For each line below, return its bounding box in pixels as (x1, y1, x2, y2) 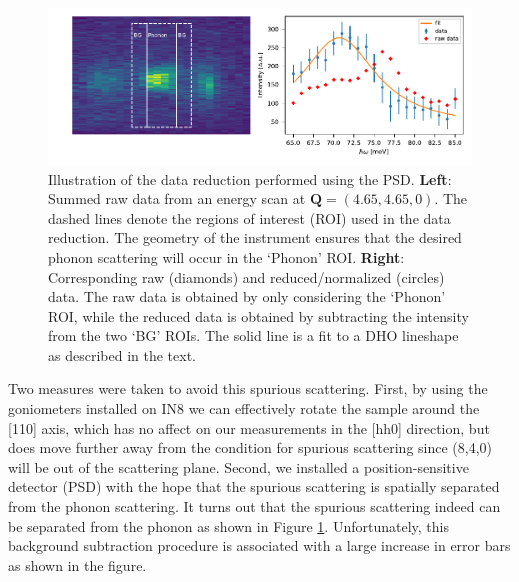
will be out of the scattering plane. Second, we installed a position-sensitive (8, 456, 469, 477)
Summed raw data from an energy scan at (48, 188, 306, 209)
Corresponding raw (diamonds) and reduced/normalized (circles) (48, 266, 445, 287)
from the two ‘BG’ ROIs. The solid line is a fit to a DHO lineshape (48, 325, 459, 346)
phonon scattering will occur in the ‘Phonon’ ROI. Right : (48, 246, 405, 267)
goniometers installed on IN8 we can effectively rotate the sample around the (8, 398, 480, 419)
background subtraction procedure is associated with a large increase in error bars (8, 535, 511, 556)
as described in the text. (48, 344, 196, 365)
